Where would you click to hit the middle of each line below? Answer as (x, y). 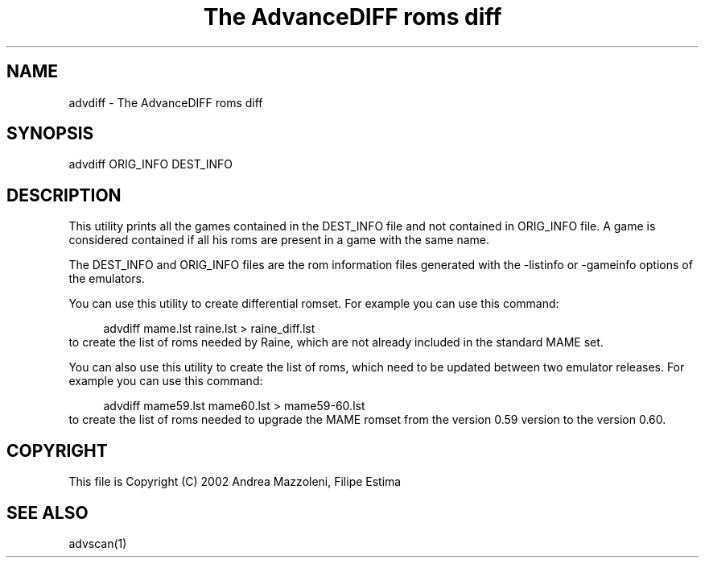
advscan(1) (98, 543)
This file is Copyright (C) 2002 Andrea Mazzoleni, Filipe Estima (235, 482)
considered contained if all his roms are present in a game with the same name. (279, 240)
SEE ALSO (47, 512)
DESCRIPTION (64, 195)
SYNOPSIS (50, 134)
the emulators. (107, 279)
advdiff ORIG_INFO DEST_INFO (151, 164)
